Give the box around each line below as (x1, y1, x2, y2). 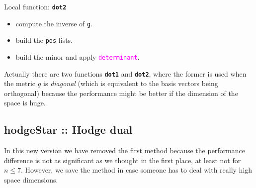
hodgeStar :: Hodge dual (4, 122, 133, 137)
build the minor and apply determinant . (15, 51, 140, 62)
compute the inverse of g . (15, 18, 93, 28)
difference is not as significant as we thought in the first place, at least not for (4, 155, 241, 165)
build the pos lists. (15, 35, 73, 45)
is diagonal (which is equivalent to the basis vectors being (43, 78, 218, 89)
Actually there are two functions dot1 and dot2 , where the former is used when (4, 68, 247, 79)
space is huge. (4, 97, 46, 108)
